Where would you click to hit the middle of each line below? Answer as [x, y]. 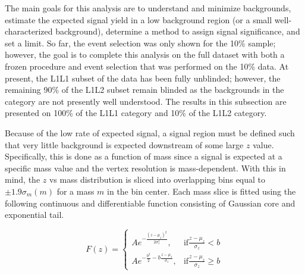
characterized [29, 31]
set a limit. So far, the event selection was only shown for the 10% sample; [140, 43]
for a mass [76, 191]
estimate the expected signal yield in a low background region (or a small [139, 19]
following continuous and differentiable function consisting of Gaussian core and [150, 203]
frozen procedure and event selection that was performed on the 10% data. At [147, 66]
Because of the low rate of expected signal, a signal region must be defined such [150, 132]
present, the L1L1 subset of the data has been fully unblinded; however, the [143, 78]
